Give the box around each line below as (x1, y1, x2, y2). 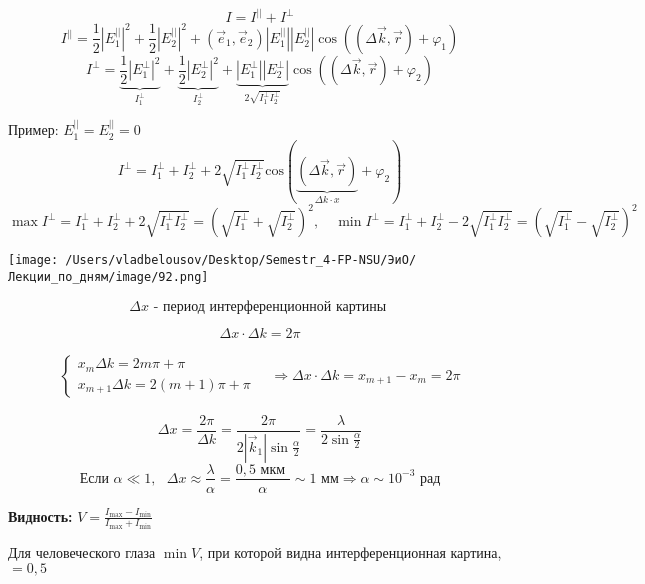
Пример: (8, 119, 59, 140)
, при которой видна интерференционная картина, (199, 542, 502, 563)
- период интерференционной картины (153, 299, 387, 314)
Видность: (8, 505, 73, 526)
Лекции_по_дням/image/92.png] (8, 269, 209, 284)
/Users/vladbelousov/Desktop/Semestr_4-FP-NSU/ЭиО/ (65, 253, 417, 268)
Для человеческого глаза (8, 542, 156, 563)
